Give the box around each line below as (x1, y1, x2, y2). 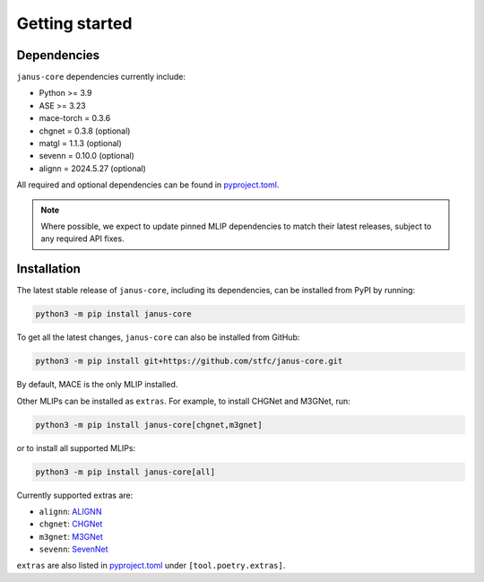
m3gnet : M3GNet (39, 531, 103, 542)
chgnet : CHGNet (39, 518, 103, 529)
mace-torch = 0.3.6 (39, 113, 111, 124)
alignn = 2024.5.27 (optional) (39, 162, 147, 174)
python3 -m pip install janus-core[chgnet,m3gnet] (35, 420, 264, 430)
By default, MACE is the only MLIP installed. (16, 379, 178, 390)
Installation (16, 261, 81, 277)
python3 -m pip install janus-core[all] (35, 466, 215, 477)
